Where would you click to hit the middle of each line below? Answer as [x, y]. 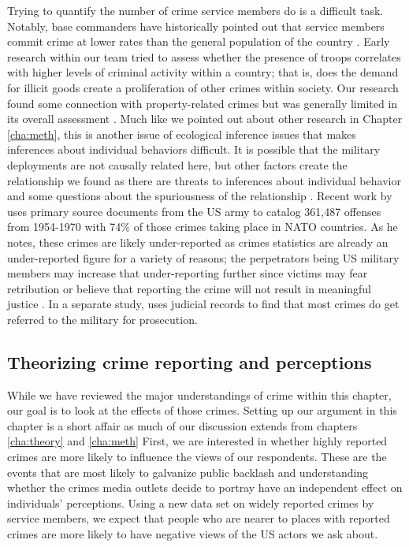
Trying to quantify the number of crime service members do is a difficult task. [195, 10]
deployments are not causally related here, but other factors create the [177, 164]
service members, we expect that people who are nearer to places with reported [199, 518]
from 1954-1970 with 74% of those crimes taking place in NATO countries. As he [203, 227]
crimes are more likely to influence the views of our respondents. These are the [197, 457]
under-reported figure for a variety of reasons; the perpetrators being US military [203, 257]
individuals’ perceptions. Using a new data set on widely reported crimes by [191, 502]
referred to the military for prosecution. [102, 319]
